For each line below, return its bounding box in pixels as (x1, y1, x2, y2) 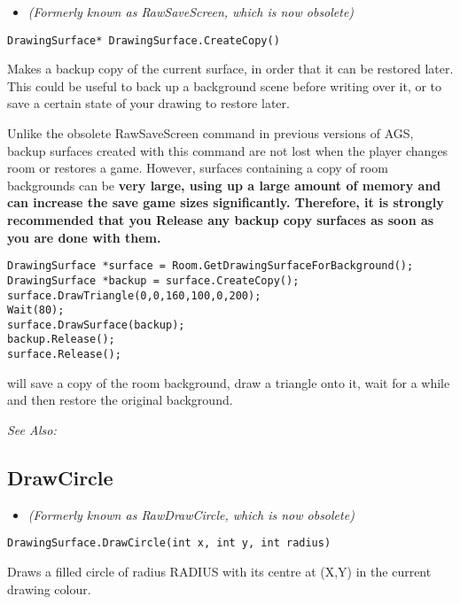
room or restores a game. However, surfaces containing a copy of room (7, 159, 388, 177)
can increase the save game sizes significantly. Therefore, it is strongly (7, 193, 444, 212)
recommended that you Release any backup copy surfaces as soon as (7, 211, 434, 228)
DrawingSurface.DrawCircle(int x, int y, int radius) (7, 537, 331, 550)
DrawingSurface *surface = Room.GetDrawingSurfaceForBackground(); (7, 259, 414, 273)
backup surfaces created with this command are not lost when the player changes (7, 141, 448, 159)
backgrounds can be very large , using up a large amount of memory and (7, 175, 441, 194)
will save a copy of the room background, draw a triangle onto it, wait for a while (7, 373, 450, 391)
